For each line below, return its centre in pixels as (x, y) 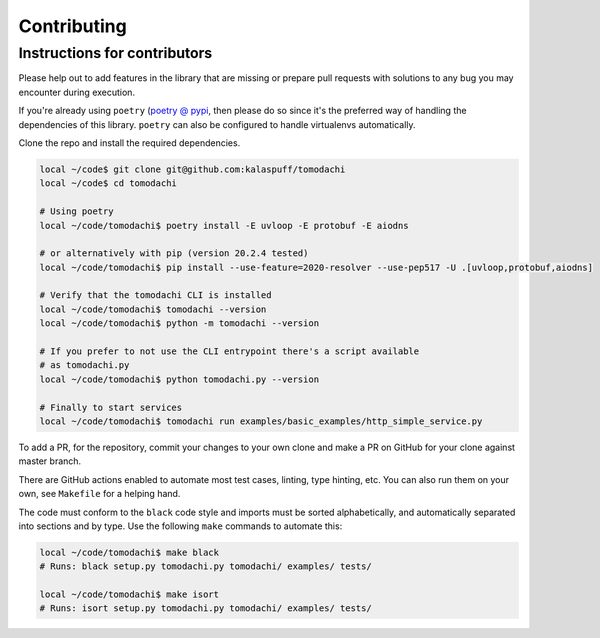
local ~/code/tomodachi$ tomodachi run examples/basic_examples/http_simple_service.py (261, 421)
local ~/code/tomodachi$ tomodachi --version (153, 309)
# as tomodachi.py (84, 365)
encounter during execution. (76, 92)
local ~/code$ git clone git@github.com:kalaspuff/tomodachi (192, 169)
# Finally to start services (111, 407)
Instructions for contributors (115, 53)
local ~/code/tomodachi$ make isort (129, 594)
